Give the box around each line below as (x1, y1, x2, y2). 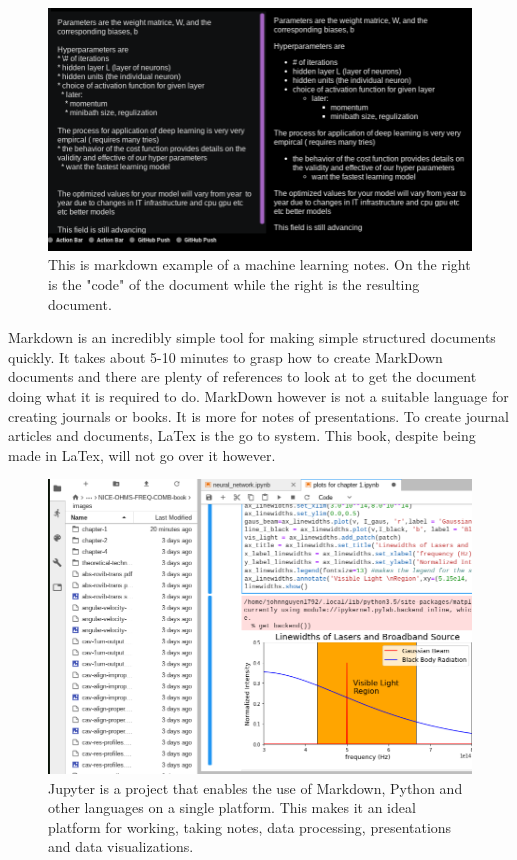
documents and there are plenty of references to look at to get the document (8, 366, 477, 387)
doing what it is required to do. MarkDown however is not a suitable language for (8, 385, 509, 406)
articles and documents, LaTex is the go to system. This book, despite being (8, 425, 476, 446)
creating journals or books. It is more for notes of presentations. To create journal (8, 405, 509, 426)
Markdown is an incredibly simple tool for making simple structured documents (8, 327, 496, 348)
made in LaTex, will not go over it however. (8, 444, 276, 465)
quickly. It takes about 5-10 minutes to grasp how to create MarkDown (8, 346, 443, 367)
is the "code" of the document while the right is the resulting (48, 274, 420, 294)
